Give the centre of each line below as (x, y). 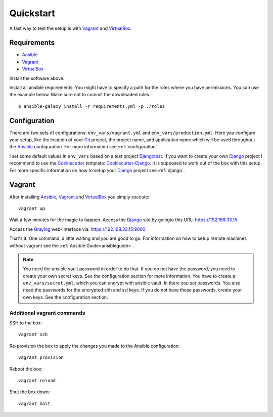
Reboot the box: (26, 369)
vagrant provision (41, 358)
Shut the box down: (30, 392)
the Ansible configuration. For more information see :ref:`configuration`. (84, 147)
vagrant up (32, 208)
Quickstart (32, 13)
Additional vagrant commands (47, 313)
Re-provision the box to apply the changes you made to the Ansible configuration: (95, 346)
